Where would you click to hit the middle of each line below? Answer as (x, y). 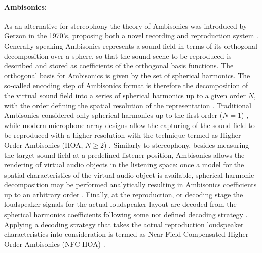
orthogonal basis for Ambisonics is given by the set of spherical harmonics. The (127, 75)
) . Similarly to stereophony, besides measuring (176, 144)
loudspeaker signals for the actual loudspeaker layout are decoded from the (120, 204)
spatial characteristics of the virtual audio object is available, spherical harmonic (129, 174)
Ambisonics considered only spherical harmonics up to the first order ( (114, 115)
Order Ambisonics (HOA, (44, 144)
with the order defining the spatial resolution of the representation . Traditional (128, 105)
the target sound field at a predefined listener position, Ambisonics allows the (124, 155)
